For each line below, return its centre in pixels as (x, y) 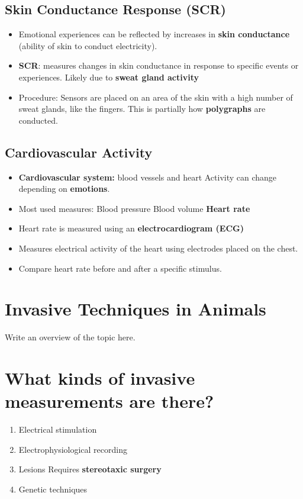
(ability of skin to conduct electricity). (88, 45)
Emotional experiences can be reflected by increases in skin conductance (154, 34)
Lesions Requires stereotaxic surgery (90, 469)
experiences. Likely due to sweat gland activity (109, 77)
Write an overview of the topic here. (70, 337)
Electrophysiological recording (73, 449)
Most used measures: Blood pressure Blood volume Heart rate (134, 208)
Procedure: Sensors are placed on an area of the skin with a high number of (156, 97)
